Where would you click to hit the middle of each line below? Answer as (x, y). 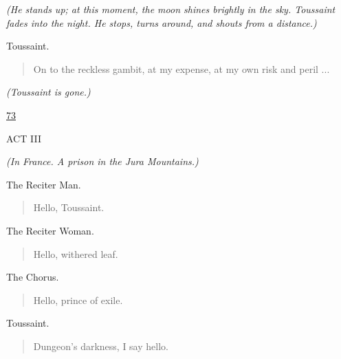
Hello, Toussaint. (69, 207)
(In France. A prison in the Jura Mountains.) (102, 161)
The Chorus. (33, 277)
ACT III (24, 138)
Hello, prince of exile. (78, 300)
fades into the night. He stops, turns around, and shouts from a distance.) (162, 22)
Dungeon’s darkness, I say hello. (101, 346)
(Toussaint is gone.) (48, 92)
